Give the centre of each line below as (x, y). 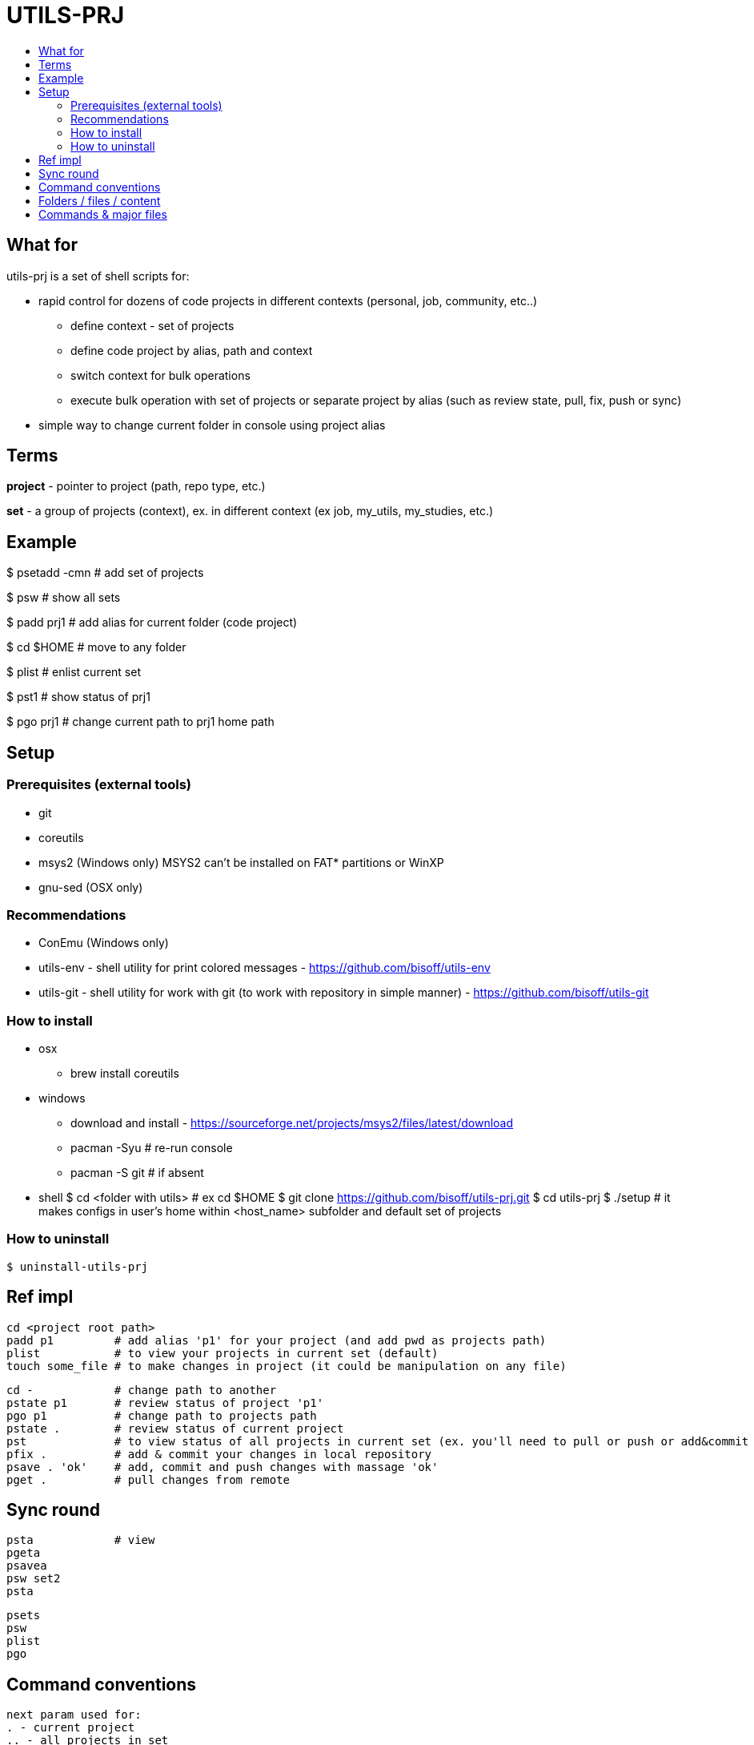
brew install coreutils (125, 1073)
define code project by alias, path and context (192, 350)
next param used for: (74, 1715)
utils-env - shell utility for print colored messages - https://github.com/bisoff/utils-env (265, 968)
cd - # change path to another (142, 1390)
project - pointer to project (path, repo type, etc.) (136, 486)
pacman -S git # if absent (137, 1173)
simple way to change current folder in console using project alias (212, 425)
